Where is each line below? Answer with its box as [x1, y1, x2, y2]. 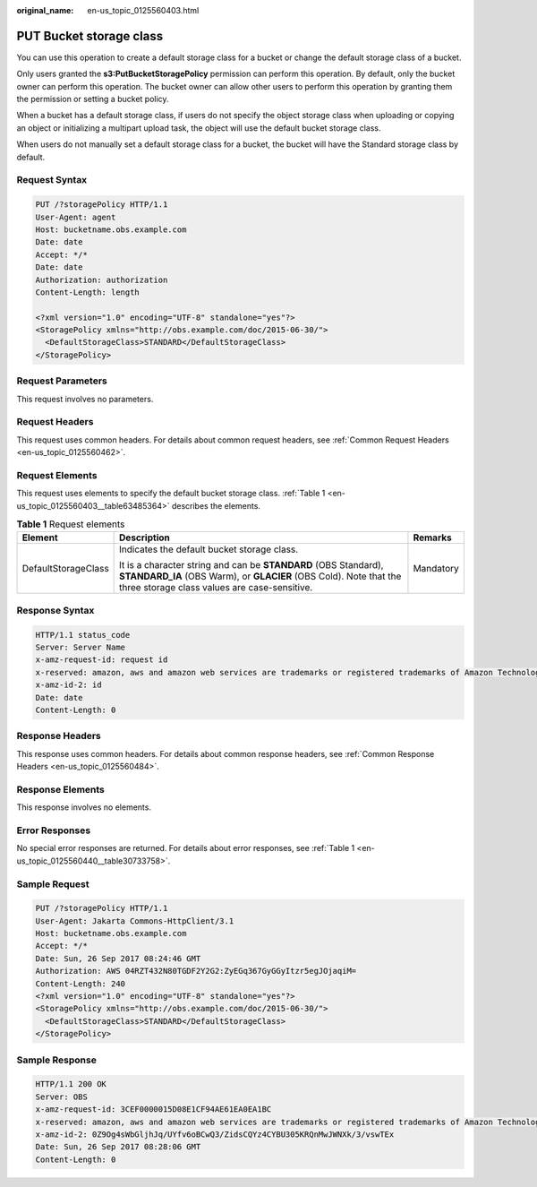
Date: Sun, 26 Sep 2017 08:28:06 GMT [35, 1142, 201, 1152]
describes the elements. [171, 500, 261, 511]
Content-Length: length [35, 287, 141, 297]
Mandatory [413, 563, 460, 575]
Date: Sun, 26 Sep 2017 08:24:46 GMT [35, 953, 201, 963]
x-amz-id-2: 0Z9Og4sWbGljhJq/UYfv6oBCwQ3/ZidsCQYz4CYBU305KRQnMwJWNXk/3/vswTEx [35, 1129, 395, 1140]
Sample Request [16, 878, 89, 890]
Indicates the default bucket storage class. [119, 543, 299, 555]
